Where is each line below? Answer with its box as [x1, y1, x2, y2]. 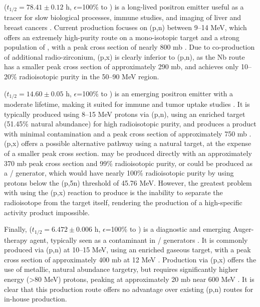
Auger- [233, 224, 254, 234]
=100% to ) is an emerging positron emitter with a [77, 88, 233, 98]
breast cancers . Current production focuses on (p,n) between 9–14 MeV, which [4, 22, 247, 33]
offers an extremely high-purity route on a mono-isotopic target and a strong [4, 32, 239, 42]
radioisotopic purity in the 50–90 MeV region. [19, 71, 159, 82]
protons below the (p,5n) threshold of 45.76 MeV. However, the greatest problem [4, 177, 252, 188]
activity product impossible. [4, 207, 90, 217]
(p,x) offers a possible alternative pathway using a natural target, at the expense [4, 138, 251, 148]
